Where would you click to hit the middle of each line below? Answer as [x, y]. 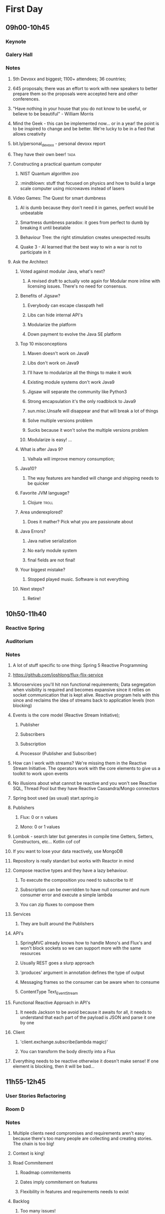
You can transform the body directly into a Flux [68, 1051]
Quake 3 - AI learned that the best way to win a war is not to [81, 247]
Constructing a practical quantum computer [57, 164]
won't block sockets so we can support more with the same [81, 948]
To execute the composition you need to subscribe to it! [77, 880]
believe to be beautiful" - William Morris [53, 114]
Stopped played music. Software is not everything [78, 579]
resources [30, 954]
